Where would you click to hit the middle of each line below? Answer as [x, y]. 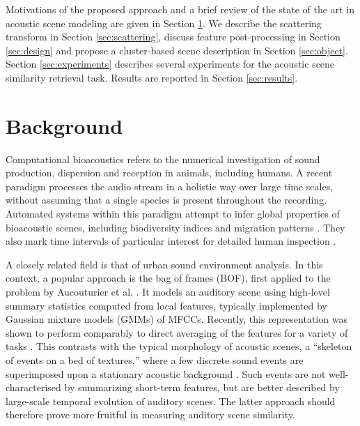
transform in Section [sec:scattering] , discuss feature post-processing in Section [173, 37]
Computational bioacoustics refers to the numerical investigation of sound [163, 159]
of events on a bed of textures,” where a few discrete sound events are [155, 360]
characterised [33, 387]
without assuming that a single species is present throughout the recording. [166, 200]
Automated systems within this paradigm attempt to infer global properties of [173, 214]
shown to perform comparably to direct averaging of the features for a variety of [177, 332]
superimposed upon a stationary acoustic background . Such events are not [166, 373]
